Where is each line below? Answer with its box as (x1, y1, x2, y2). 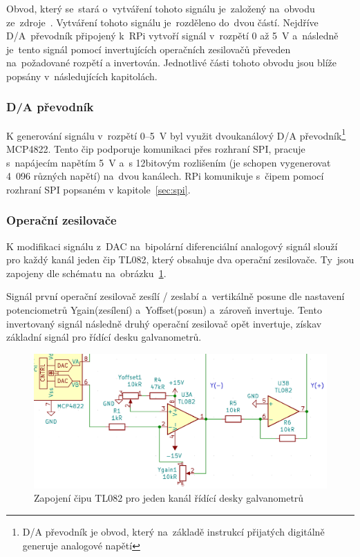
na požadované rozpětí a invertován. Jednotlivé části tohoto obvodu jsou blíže (6, 55, 337, 70)
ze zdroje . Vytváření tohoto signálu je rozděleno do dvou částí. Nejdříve (6, 15, 319, 29)
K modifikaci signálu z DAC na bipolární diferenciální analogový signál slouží (6, 238, 338, 253)
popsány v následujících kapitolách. (6, 68, 158, 83)
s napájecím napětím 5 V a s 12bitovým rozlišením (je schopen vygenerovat (6, 155, 331, 169)
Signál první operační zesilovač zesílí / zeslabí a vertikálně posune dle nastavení (6, 289, 345, 303)
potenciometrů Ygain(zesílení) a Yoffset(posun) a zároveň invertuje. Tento (6, 303, 322, 317)
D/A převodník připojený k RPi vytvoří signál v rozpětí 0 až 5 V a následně (6, 28, 339, 43)
